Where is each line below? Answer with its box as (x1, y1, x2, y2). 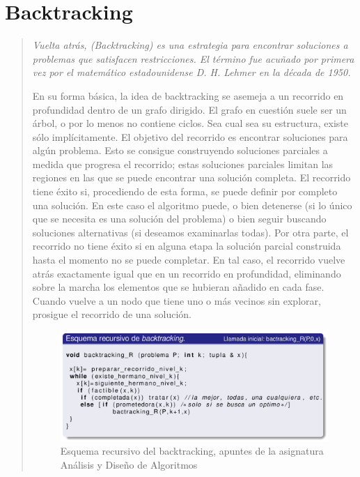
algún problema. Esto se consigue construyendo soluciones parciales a (32, 143, 328, 158)
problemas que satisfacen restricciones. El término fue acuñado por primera (32, 51, 354, 66)
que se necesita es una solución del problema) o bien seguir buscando (32, 211, 327, 226)
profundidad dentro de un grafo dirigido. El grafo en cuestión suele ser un (32, 102, 347, 116)
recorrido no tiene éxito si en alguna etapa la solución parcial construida (32, 238, 341, 253)
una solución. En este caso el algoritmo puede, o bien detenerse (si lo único (32, 197, 352, 212)
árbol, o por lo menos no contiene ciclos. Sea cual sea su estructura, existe (32, 116, 349, 130)
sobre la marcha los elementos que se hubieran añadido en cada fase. (32, 280, 324, 294)
